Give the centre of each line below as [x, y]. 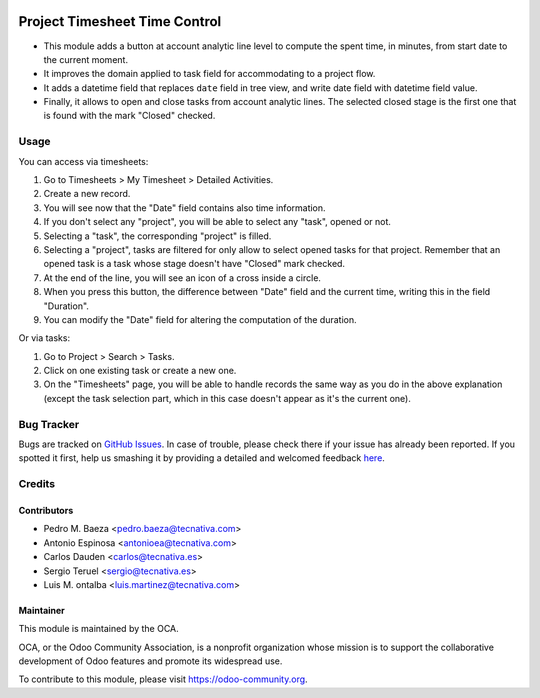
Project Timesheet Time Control [120, 21]
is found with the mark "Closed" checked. [129, 116]
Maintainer [41, 610]
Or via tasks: [44, 338]
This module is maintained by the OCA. [98, 629]
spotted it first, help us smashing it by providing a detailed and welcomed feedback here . [201, 458]
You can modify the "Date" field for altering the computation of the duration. [200, 319]
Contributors [46, 510]
